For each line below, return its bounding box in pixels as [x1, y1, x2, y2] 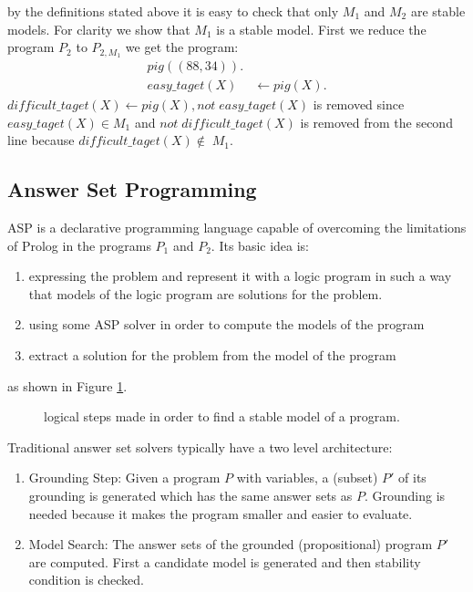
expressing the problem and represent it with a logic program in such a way [28, 266, 452, 286]
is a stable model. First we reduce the [216, 19, 427, 38]
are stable [410, 2, 466, 20]
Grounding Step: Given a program [28, 468, 221, 487]
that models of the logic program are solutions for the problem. [28, 284, 383, 303]
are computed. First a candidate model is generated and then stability [28, 552, 421, 571]
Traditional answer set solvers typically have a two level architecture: [7, 437, 393, 456]
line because [7, 130, 75, 150]
